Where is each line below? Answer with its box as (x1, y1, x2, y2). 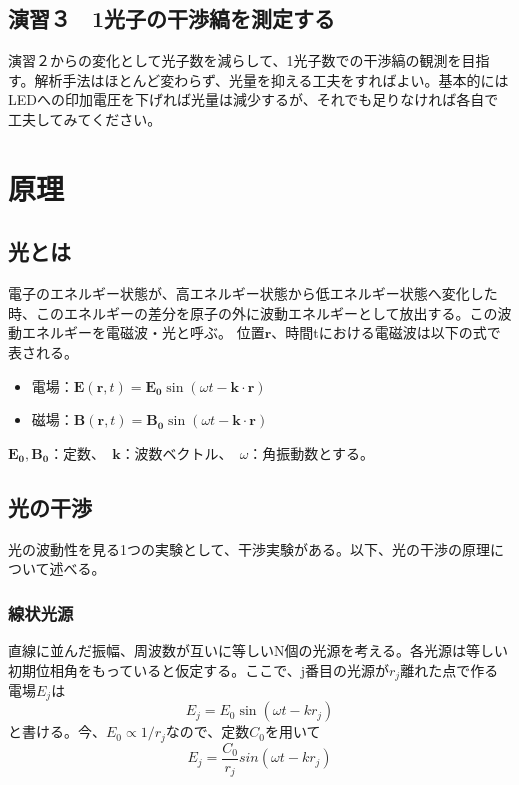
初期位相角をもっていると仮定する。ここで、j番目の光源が (8, 659, 390, 680)
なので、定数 (165, 721, 250, 742)
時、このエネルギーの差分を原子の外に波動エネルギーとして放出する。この (8, 302, 498, 323)
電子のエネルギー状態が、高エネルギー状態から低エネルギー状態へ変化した (8, 283, 498, 304)
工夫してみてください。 (8, 108, 162, 129)
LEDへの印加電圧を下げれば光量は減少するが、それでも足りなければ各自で (8, 89, 499, 110)
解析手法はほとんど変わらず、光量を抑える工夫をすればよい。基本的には (34, 69, 509, 90)
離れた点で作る (400, 659, 499, 680)
